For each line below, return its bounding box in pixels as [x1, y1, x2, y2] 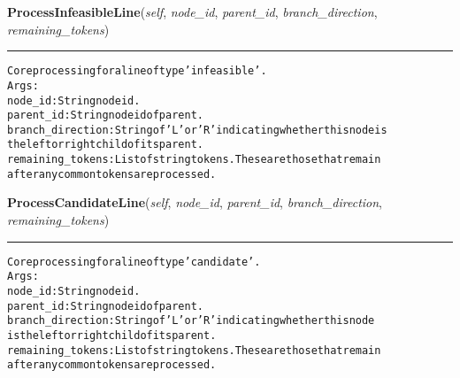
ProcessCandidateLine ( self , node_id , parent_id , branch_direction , [7, 193, 383, 212]
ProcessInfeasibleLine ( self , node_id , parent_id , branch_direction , [7, 3, 378, 20]
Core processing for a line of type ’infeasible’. [7, 65, 267, 78]
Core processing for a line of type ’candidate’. [7, 255, 261, 268]
